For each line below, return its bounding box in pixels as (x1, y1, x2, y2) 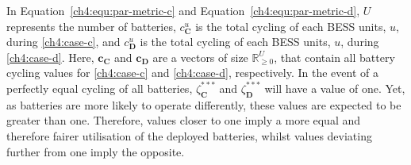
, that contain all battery (274, 48, 395, 65)
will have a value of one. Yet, (264, 79, 405, 96)
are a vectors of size (152, 48, 248, 65)
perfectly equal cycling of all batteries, (6, 79, 193, 96)
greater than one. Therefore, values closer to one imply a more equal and (6, 112, 361, 129)
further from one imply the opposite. (6, 143, 185, 159)
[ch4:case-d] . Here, (6, 48, 94, 65)
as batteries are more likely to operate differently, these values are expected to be (6, 96, 401, 113)
